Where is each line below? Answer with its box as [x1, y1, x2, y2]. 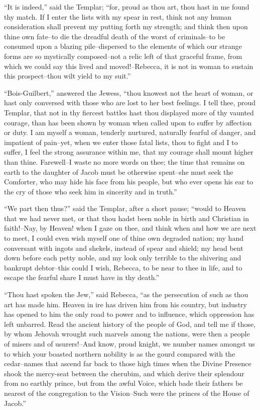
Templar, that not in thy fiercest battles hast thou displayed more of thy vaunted [4, 107, 254, 117]
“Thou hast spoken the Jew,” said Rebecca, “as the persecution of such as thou [4, 289, 248, 300]
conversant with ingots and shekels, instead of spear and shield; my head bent [4, 242, 243, 253]
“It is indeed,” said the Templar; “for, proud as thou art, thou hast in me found [4, 2, 249, 12]
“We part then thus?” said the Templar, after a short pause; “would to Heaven [4, 203, 246, 214]
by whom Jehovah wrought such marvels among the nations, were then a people [4, 328, 250, 339]
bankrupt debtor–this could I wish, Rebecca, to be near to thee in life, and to [4, 262, 242, 272]
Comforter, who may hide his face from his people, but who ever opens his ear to [4, 176, 253, 187]
